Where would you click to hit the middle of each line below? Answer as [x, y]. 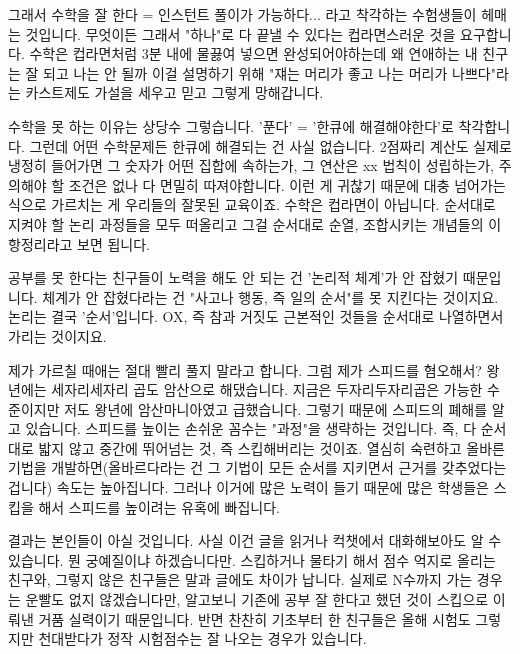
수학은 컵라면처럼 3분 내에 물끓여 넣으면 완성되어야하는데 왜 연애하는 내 [253, 53]
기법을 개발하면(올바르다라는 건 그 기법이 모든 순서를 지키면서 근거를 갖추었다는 [257, 467]
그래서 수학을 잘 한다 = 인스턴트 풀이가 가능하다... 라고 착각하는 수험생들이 [242, 14]
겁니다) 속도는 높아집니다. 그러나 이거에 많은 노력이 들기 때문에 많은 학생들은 [248, 487]
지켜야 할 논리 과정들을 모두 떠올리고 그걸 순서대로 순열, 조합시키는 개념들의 [246, 223]
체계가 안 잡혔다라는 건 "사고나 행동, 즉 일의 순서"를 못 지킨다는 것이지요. [270, 296]
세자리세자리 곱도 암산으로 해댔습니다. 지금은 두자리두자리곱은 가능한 [267, 389]
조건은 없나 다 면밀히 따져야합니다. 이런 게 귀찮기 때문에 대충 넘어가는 [287, 184]
